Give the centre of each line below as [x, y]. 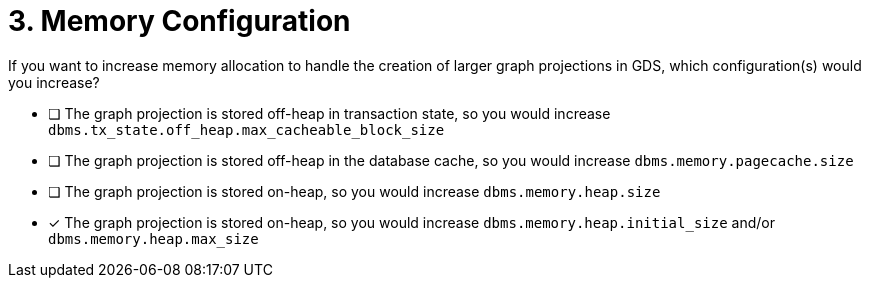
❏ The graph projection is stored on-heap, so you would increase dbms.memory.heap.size [354, 191]
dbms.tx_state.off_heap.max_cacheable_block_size [246, 129]
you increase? [54, 82]
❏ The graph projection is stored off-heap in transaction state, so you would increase [329, 113]
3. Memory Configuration [179, 21]
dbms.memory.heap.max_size [153, 238]
